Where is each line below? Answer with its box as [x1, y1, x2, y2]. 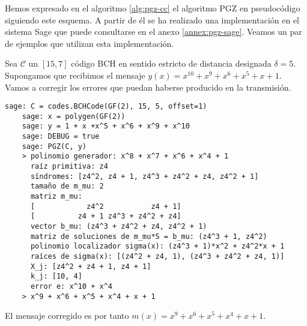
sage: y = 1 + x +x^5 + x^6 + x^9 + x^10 [22, 122, 190, 131]
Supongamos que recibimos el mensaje [5, 68, 145, 81]
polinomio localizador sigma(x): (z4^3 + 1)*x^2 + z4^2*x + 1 [30, 242, 285, 251]
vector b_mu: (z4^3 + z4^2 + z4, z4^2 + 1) [30, 222, 207, 231]
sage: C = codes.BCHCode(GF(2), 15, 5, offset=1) [5, 102, 207, 111]
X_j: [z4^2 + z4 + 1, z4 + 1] [30, 262, 151, 271]
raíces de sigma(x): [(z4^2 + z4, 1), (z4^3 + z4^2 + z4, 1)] [30, 252, 285, 261]
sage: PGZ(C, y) [22, 142, 87, 151]
